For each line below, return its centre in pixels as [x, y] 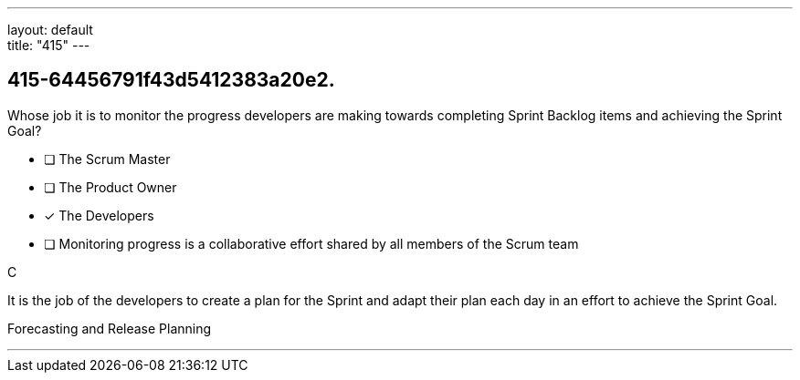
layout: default [50, 30]
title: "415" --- [49, 45]
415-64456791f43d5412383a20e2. [171, 80]
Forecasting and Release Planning [110, 328]
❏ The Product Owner [111, 187]
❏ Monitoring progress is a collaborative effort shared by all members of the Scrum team [311, 243]
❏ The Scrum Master [107, 159]
